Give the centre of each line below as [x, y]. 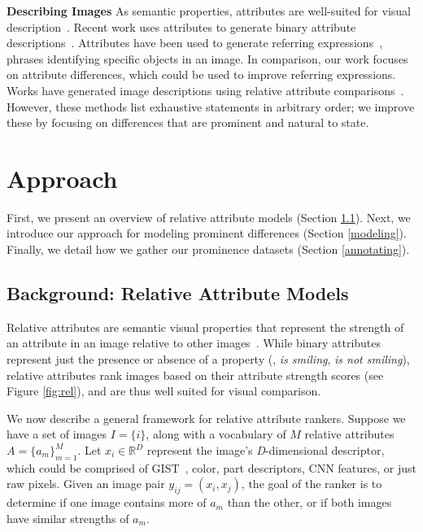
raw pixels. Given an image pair [86, 484]
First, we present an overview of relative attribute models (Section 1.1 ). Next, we [209, 217]
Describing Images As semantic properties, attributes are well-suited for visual [209, 11]
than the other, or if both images [310, 502]
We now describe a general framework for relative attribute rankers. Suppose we [206, 418]
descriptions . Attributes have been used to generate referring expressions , [195, 43]
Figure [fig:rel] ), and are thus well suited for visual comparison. [164, 391]
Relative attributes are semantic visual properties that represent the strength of [205, 327]
